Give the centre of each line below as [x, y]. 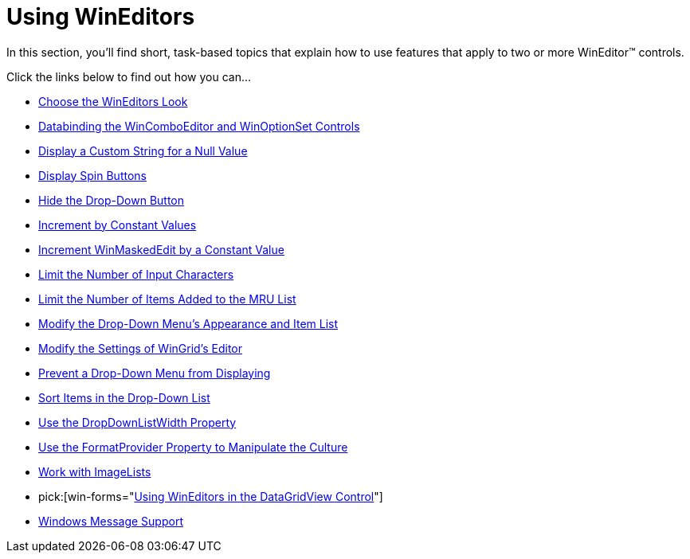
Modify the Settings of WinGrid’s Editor [141, 348]
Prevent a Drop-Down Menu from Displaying [155, 373]
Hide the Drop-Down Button [112, 200]
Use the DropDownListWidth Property [137, 422]
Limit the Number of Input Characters [136, 274]
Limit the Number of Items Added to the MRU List [167, 299]
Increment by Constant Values [118, 225]
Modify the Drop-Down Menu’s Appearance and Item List [188, 323]
